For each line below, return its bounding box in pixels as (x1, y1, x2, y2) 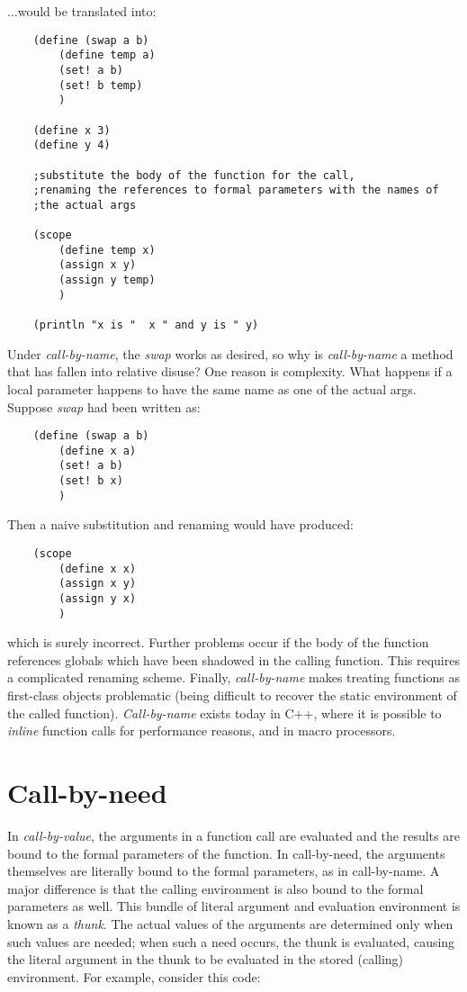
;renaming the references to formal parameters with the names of (32, 184, 439, 197)
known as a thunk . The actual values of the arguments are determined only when (7, 914, 454, 933)
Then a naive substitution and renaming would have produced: (7, 515, 354, 534)
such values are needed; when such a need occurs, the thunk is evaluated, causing (7, 932, 455, 951)
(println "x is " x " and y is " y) (32, 319, 259, 332)
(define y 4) (32, 139, 111, 152)
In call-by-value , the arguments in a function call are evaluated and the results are (7, 825, 460, 844)
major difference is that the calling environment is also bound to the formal (7, 879, 424, 897)
